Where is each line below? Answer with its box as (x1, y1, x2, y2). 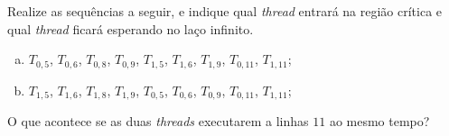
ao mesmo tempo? (329, 112, 430, 131)
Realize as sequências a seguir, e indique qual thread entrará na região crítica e (7, 2, 443, 20)
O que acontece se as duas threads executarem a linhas (7, 112, 309, 131)
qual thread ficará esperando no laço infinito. (7, 19, 254, 38)
